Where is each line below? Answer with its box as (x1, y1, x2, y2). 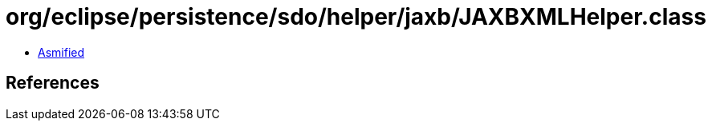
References (6, 73, 100, 93)
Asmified (38, 45, 85, 59)
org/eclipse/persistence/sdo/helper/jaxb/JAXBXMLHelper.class (6, 3, 706, 30)
